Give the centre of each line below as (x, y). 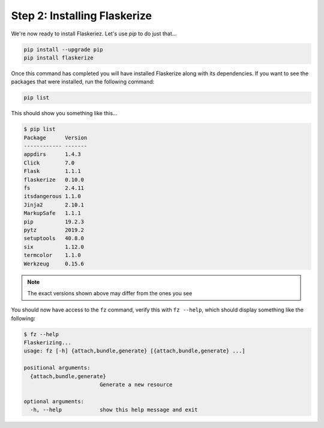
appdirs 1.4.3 (52, 154)
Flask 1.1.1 (52, 171)
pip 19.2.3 (54, 222)
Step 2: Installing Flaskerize (82, 16)
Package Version (55, 137)
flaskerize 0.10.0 (54, 179)
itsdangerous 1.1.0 (52, 196)
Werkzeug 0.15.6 (54, 264)
